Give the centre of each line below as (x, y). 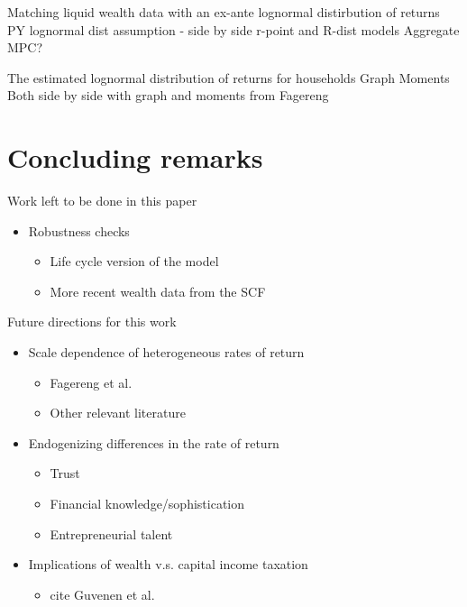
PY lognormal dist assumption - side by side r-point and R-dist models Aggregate (233, 29)
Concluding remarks (135, 157)
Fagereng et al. (91, 382)
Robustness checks (79, 230)
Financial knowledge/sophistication (147, 504)
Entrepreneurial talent (111, 533)
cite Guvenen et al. (102, 594)
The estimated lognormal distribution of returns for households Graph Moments (229, 77)
